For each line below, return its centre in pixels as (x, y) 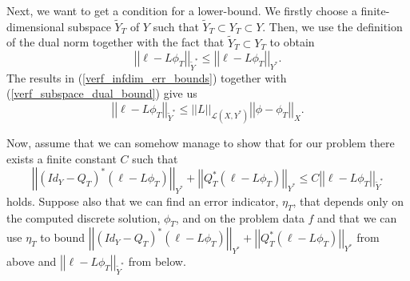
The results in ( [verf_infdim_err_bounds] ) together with (147, 77)
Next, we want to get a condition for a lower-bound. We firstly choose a (182, 10)
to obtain (292, 42)
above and (32, 261)
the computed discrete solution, (84, 217)
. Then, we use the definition (332, 26)
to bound (62, 237)
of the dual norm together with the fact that (115, 42)
